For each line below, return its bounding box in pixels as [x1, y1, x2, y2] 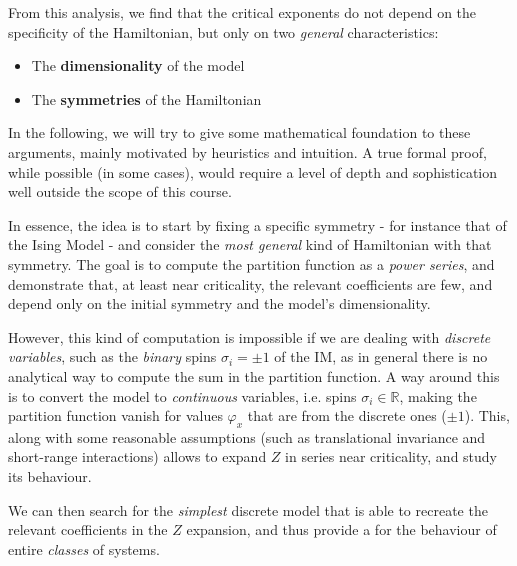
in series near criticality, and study [285, 446, 498, 467]
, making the [399, 385, 477, 406]
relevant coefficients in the [8, 519, 168, 540]
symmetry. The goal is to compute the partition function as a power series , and [8, 253, 495, 274]
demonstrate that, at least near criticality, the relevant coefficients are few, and [8, 273, 493, 294]
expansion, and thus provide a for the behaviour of [186, 519, 497, 540]
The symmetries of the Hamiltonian [31, 88, 262, 109]
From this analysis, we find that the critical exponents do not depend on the [8, 2, 477, 22]
